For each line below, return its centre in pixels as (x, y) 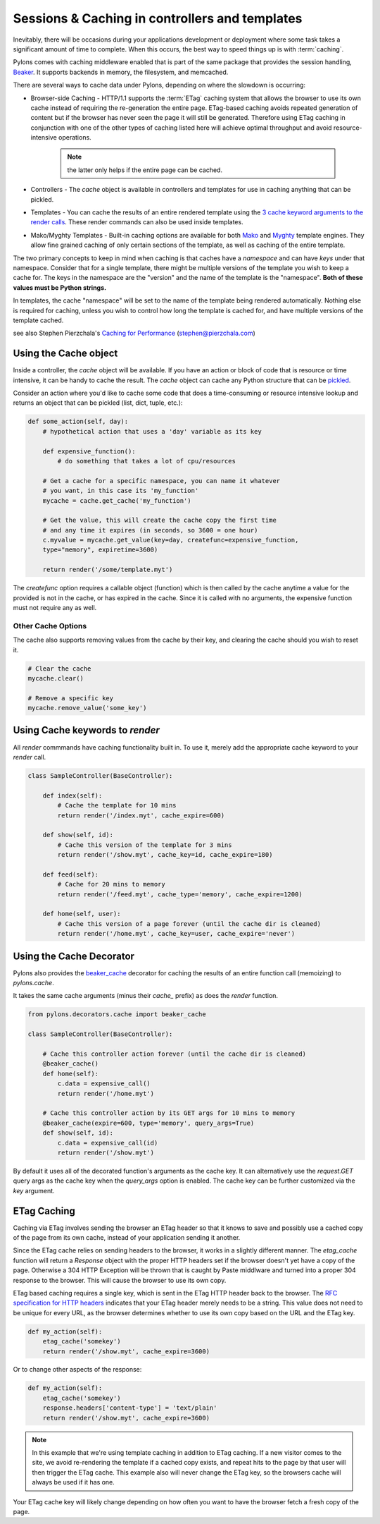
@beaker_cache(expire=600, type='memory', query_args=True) (148, 1123)
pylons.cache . (33, 983)
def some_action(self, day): (78, 422)
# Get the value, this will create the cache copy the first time (160, 520)
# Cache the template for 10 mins (117, 805)
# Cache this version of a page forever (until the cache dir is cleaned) (189, 923)
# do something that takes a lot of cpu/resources (146, 461)
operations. (75, 138)
